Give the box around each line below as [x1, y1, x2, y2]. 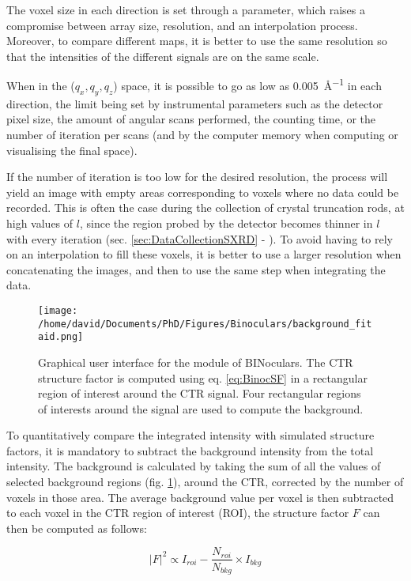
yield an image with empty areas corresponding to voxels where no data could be [6, 183, 399, 200]
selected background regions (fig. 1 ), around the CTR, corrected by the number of [6, 473, 404, 490]
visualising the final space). [6, 141, 138, 158]
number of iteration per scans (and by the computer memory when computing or [6, 126, 398, 143]
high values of [6, 214, 74, 231]
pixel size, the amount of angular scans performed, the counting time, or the [6, 111, 376, 127]
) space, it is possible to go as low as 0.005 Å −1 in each [113, 75, 382, 94]
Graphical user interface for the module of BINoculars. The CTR [38, 353, 353, 370]
